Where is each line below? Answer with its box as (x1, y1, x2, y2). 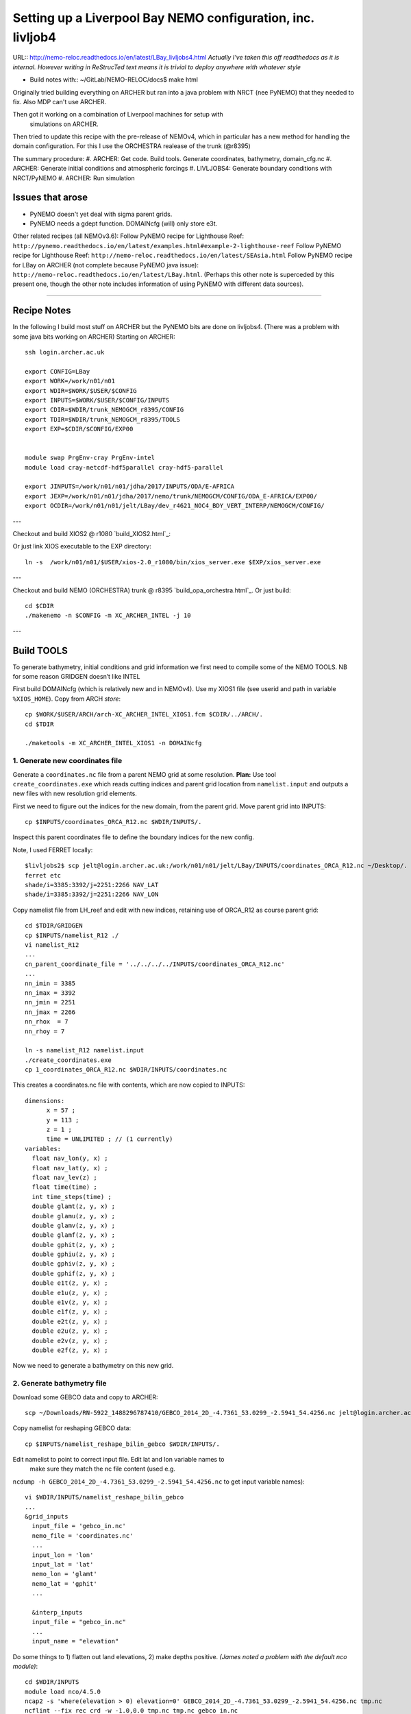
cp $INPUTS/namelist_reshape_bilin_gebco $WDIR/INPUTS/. (25, 1440, 221, 1448)
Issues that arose (12, 192, 88, 204)
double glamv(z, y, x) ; (32, 1221, 116, 1229)
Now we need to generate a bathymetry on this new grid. (12, 1362, 174, 1370)
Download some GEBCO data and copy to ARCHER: (12, 1392, 158, 1401)
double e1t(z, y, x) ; (32, 1279, 108, 1287)
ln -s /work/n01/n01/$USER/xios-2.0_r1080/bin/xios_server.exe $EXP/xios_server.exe (25, 558, 321, 566)
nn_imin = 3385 (25, 979, 76, 987)
